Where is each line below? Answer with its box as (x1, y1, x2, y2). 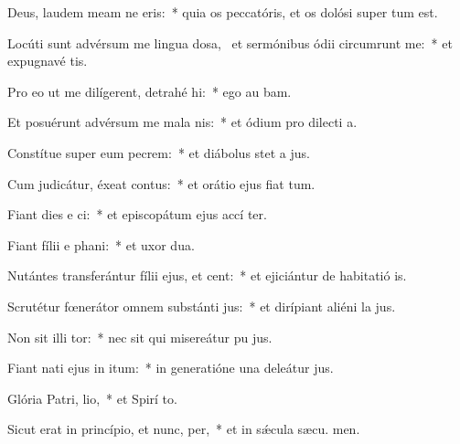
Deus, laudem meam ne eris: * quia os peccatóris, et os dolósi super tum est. (7, 3, 438, 21)
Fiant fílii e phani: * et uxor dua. (7, 235, 195, 254)
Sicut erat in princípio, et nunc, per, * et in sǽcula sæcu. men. (7, 419, 360, 439)
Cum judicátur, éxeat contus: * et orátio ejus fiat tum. (7, 174, 316, 193)
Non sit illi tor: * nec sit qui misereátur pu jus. (7, 327, 273, 346)
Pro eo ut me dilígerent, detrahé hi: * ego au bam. (7, 81, 292, 100)
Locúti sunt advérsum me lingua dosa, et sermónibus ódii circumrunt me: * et (7, 33, 453, 52)
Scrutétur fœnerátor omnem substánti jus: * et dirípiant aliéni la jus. (7, 296, 396, 315)
